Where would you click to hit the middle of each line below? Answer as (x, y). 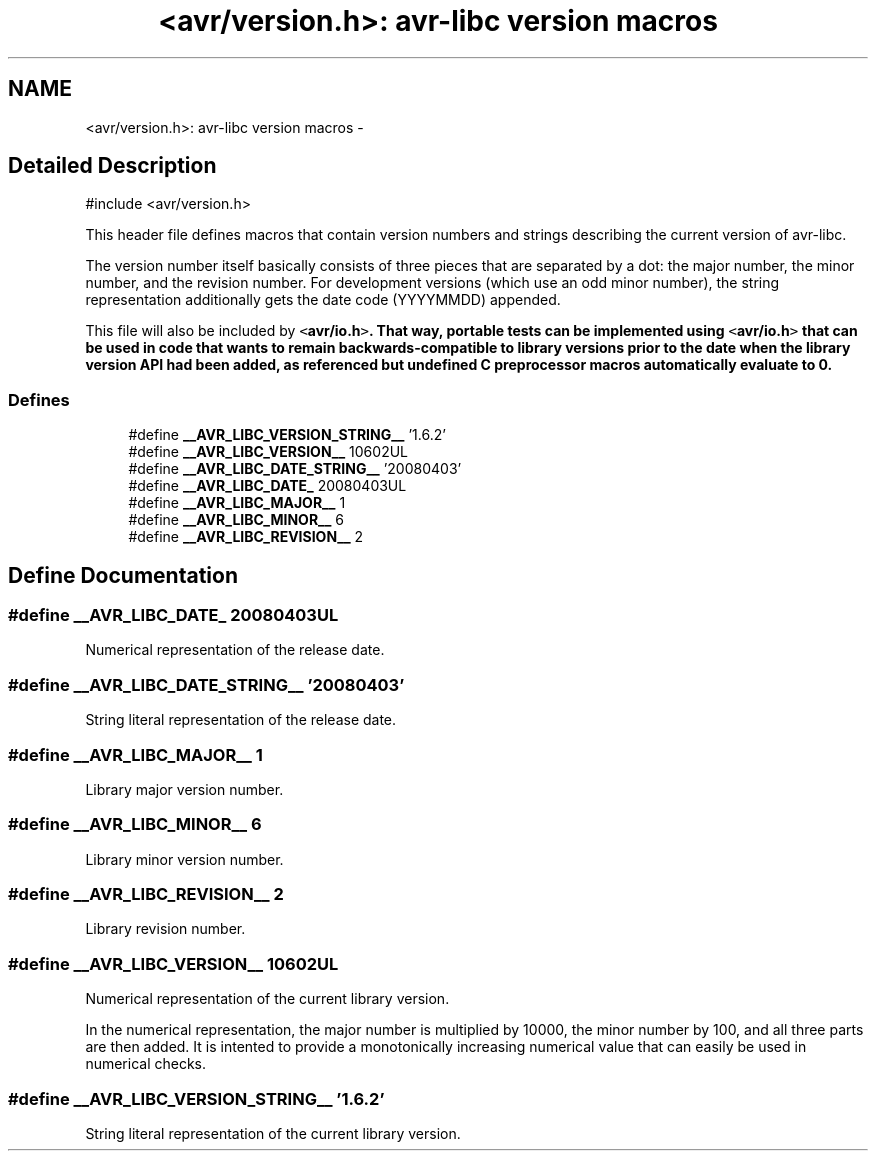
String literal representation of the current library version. (273, 1133)
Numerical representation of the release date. (235, 650)
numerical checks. (146, 1064)
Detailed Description (112, 166)
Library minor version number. (184, 859)
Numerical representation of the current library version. (267, 999)
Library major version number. (184, 789)
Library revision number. (165, 929)
